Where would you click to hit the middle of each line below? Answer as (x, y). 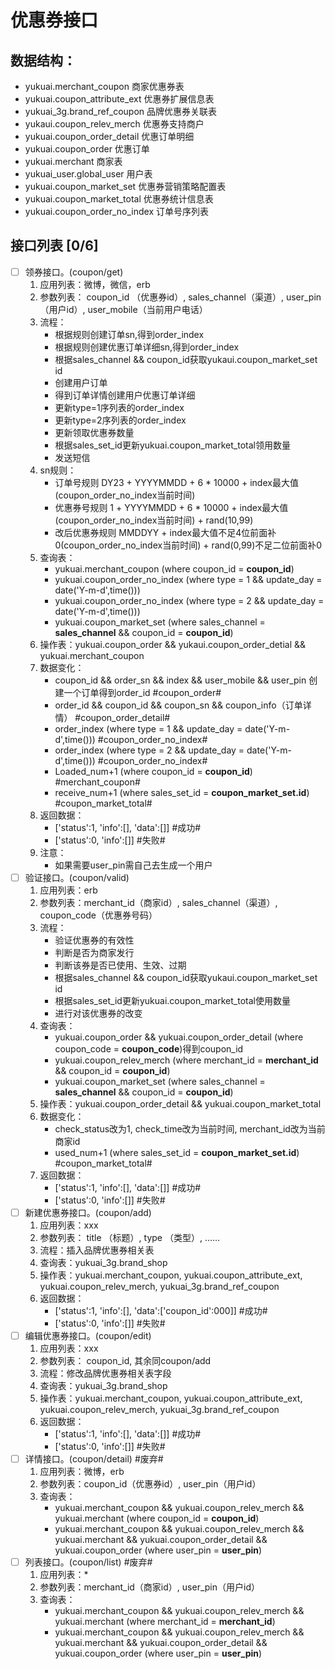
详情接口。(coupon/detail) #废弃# (94, 1459)
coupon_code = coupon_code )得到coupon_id (149, 1048)
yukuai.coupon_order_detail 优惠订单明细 (109, 136)
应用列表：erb (68, 890)
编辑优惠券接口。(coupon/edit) (88, 1335)
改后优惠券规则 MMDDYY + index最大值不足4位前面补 (165, 532)
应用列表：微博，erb (82, 1472)
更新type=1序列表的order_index (119, 407)
